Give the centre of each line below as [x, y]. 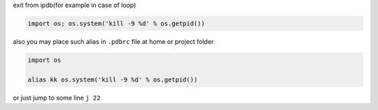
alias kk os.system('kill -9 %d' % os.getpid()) [113, 79]
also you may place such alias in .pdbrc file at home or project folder [113, 41]
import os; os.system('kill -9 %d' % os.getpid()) [117, 23]
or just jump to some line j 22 [57, 97]
